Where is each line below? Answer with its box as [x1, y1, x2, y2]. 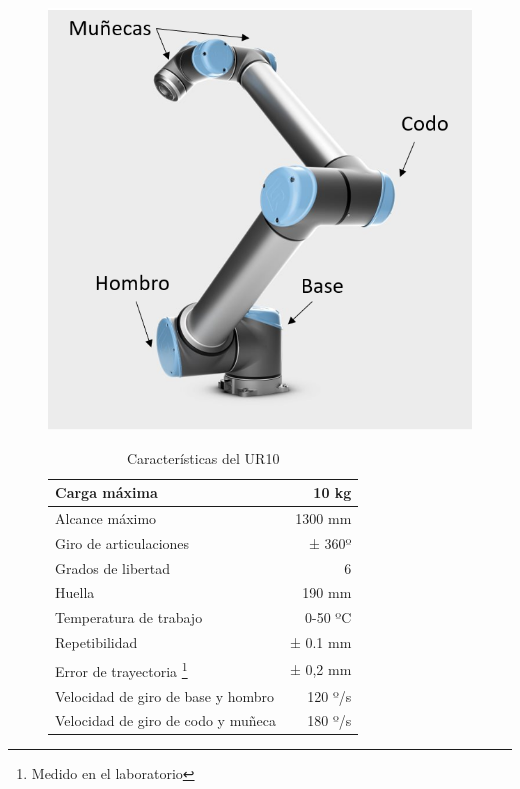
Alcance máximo [55, 507, 157, 528]
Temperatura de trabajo [55, 607, 203, 628]
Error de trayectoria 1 [55, 658, 188, 681]
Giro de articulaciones [55, 532, 190, 553]
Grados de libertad [55, 557, 170, 578]
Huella [55, 582, 95, 603]
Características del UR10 [126, 447, 280, 468]
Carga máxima [55, 482, 158, 503]
